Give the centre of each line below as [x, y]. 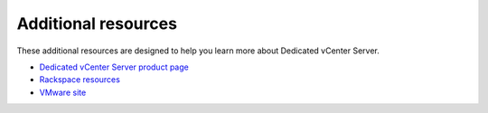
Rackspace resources [80, 80]
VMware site [63, 92]
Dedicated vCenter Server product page [114, 67]
